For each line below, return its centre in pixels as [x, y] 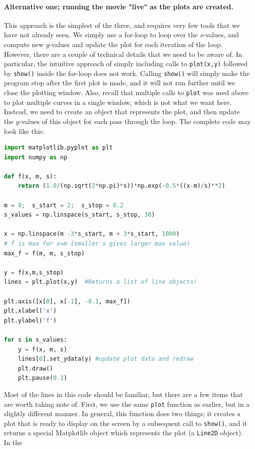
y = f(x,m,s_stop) [34, 272]
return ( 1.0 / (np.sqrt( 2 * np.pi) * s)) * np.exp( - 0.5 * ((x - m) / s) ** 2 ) [122, 186]
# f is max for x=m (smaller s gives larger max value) [97, 244]
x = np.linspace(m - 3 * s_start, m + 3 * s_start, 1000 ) [92, 234]
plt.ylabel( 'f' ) [30, 320]
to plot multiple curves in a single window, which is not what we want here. [118, 102]
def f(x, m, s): [30, 176]
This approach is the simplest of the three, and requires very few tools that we [122, 25]
